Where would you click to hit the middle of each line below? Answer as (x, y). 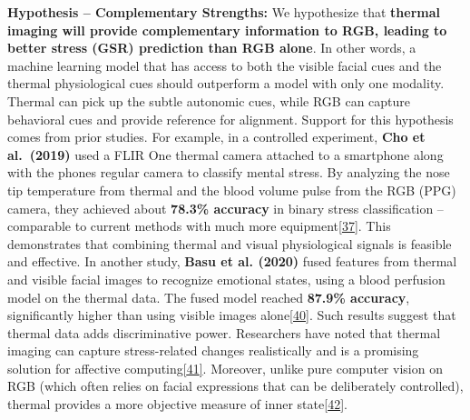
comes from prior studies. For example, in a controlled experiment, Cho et (216, 137)
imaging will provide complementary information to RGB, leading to (227, 30)
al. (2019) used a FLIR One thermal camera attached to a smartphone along (225, 154)
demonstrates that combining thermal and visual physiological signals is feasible (230, 243)
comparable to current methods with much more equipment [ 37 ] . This (199, 226)
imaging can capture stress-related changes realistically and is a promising (213, 350)
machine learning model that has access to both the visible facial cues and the (225, 65)
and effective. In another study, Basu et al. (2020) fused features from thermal (232, 261)
